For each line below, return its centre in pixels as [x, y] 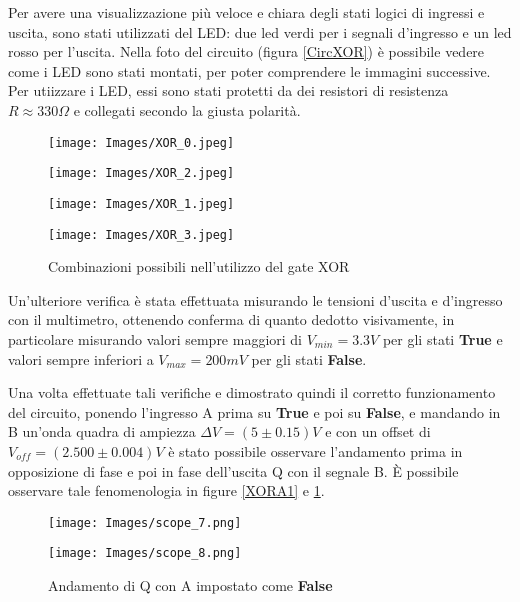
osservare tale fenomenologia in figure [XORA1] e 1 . [166, 490]
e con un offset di [378, 431]
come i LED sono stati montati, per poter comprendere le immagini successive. [249, 70]
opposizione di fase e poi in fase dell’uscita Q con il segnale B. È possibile [233, 470]
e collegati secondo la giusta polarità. [187, 109]
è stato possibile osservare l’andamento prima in [315, 450]
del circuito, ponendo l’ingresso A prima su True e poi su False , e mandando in [254, 411]
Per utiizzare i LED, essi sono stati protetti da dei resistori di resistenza [228, 90]
